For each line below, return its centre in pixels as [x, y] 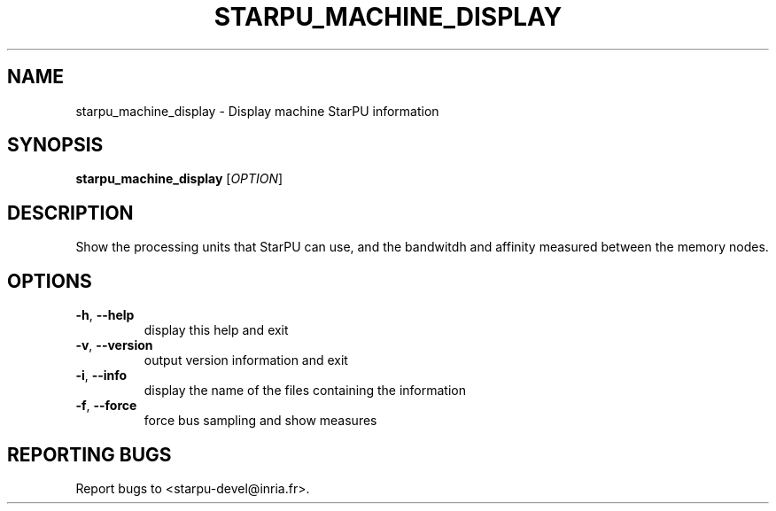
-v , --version [114, 345]
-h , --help [105, 315]
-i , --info [101, 376]
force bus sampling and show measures [260, 421]
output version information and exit [246, 360]
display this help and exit [216, 330]
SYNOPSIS [55, 145]
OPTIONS [50, 281]
